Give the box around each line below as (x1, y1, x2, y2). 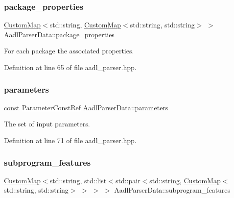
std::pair (115, 175, 140, 185)
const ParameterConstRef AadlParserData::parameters (4, 102, 168, 112)
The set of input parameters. (4, 119, 90, 129)
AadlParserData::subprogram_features (114, 185, 231, 195)
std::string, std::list (49, 175, 107, 185)
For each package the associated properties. (4, 46, 134, 56)
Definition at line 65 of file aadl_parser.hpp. (4, 62, 137, 72)
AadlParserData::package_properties (4, 29, 115, 39)
